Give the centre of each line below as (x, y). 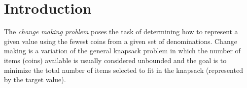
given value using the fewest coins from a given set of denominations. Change (121, 41)
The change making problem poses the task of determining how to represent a (121, 32)
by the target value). (35, 79)
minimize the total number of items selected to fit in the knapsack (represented (123, 70)
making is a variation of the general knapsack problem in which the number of (122, 51)
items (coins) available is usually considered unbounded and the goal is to (115, 60)
